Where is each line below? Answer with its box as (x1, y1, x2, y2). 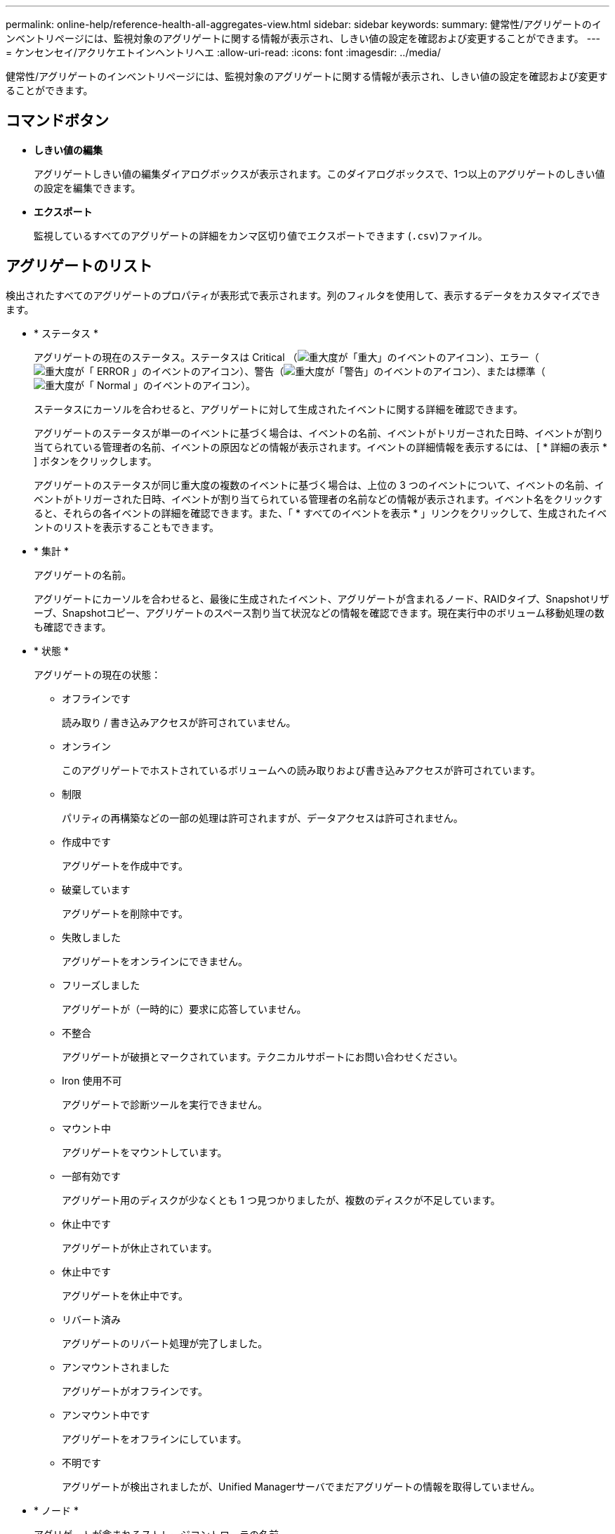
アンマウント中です (62, 1408, 150, 1421)
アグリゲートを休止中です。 (62, 1289, 188, 1302)
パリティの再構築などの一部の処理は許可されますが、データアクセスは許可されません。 (62, 811, 463, 824)
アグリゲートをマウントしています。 (62, 1146, 227, 1158)
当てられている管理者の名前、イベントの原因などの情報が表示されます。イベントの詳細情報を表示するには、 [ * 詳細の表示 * (34, 440, 608, 453)
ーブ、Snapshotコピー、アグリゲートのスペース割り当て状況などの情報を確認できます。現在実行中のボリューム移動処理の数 (34, 606, 604, 619)
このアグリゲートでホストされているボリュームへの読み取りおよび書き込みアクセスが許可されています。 (62, 763, 541, 776)
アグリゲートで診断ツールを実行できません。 (62, 1098, 267, 1110)
